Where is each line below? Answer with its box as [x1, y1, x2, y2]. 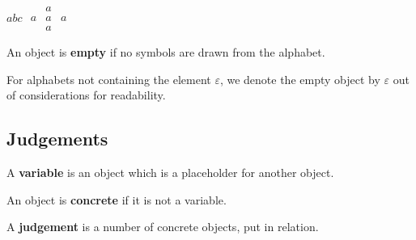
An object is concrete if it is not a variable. [6, 191, 227, 208]
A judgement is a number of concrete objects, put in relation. [6, 218, 319, 235]
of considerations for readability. [6, 86, 166, 103]
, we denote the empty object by [219, 70, 380, 87]
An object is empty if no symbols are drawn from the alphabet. [6, 44, 325, 61]
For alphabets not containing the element [6, 70, 211, 87]
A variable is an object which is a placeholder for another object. [6, 164, 334, 181]
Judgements [6, 126, 108, 151]
